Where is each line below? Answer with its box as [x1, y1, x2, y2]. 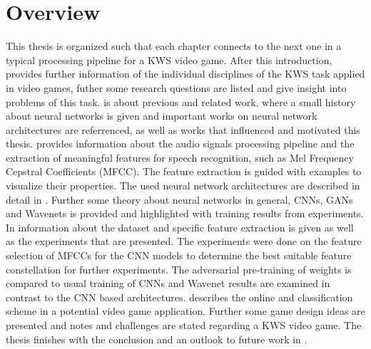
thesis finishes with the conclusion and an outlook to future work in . [6, 331, 308, 346]
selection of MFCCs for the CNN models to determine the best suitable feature [6, 248, 352, 263]
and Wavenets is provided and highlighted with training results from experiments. [6, 206, 364, 221]
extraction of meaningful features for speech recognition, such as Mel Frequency [6, 150, 354, 165]
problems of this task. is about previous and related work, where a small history [6, 94, 356, 109]
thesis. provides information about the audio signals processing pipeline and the [6, 136, 355, 151]
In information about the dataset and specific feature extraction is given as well [6, 219, 354, 234]
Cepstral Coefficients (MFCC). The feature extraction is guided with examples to [6, 164, 362, 179]
